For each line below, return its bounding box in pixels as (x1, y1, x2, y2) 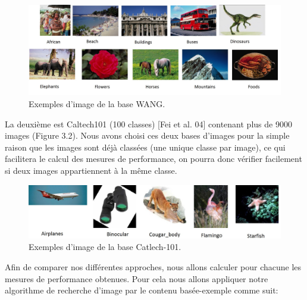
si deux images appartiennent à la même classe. (5, 164, 177, 176)
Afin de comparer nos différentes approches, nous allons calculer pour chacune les (5, 260, 302, 273)
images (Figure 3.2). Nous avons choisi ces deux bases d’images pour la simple (5, 129, 290, 142)
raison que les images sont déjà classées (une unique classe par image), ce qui (5, 140, 286, 153)
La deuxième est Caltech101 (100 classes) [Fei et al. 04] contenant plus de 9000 (5, 117, 292, 130)
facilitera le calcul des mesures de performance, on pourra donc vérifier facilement (5, 152, 302, 165)
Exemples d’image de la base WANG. (29, 97, 165, 110)
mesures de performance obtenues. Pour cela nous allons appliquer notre (5, 272, 268, 285)
